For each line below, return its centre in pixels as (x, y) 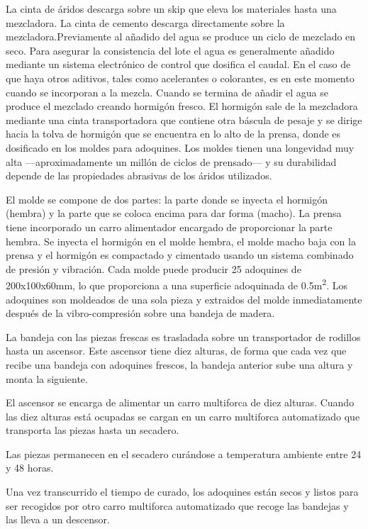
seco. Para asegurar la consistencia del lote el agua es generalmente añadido (170, 50)
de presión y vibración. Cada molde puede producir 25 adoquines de (154, 268)
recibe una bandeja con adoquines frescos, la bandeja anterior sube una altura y (179, 364)
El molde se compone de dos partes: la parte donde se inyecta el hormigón (167, 199)
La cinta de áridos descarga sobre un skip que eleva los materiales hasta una (171, 9)
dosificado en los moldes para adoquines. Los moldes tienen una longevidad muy (180, 147)
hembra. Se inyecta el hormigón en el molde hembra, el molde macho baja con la (181, 241)
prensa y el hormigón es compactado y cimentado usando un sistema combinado (180, 255)
